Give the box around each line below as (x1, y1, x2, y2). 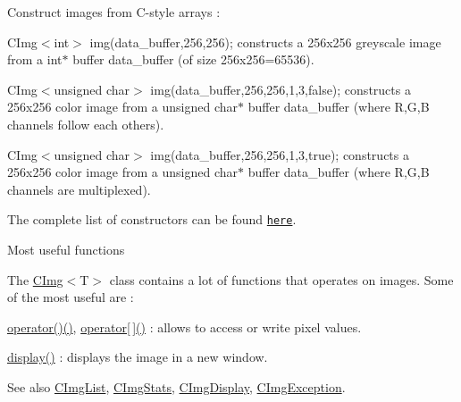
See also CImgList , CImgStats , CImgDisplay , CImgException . (7, 377, 346, 396)
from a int (7, 50, 63, 69)
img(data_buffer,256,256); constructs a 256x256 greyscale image (89, 32, 441, 51)
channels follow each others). (7, 114, 164, 133)
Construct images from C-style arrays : (7, 3, 221, 21)
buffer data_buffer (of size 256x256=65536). (72, 50, 314, 69)
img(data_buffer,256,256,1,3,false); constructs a (150, 80, 411, 98)
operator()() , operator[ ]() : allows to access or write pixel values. (7, 317, 362, 336)
